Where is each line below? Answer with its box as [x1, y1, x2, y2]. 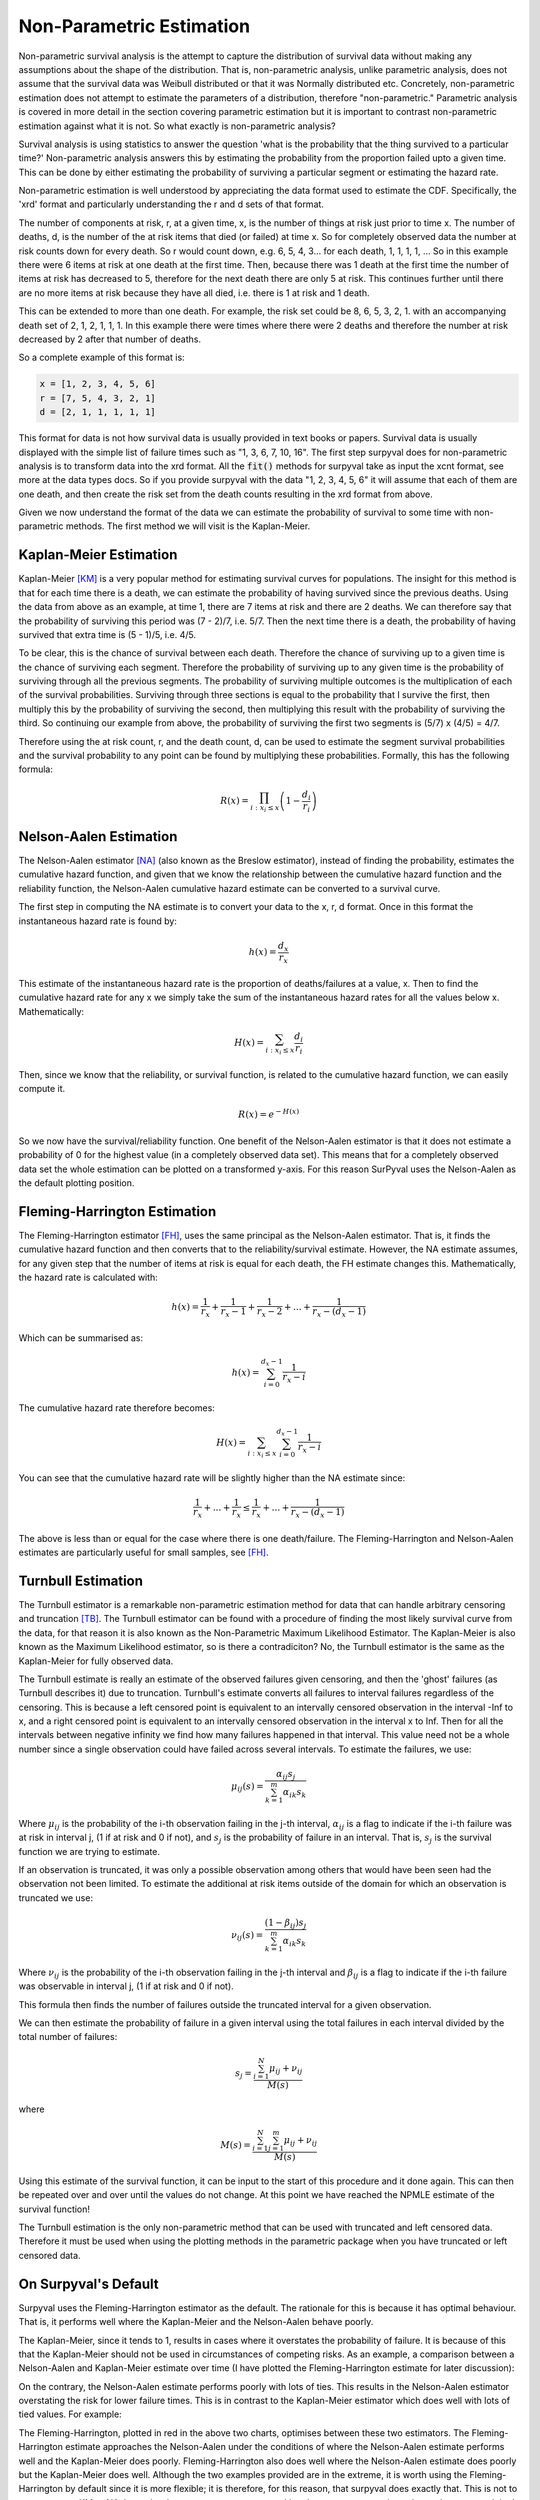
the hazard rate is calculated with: [18, 1271, 159, 1283]
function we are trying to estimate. [18, 1845, 160, 1857]
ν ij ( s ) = [230, 1929, 264, 1943]
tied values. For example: [18, 2408, 122, 2420]
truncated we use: [18, 1891, 94, 1904]
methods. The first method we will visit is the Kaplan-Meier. [65, 520, 311, 532]
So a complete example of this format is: [18, 351, 185, 364]
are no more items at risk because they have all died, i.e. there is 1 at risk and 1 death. [18, 286, 370, 299]
